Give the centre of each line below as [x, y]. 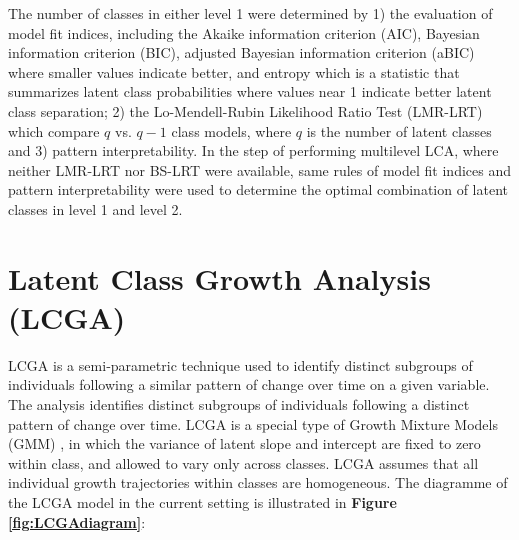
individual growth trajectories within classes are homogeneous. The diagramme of [258, 482]
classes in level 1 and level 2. [95, 208]
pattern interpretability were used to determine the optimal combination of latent [258, 189]
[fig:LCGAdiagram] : [77, 521]
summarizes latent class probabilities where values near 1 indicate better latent [250, 91]
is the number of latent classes [399, 130]
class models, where [231, 130]
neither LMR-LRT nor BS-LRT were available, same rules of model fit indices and [259, 169]
